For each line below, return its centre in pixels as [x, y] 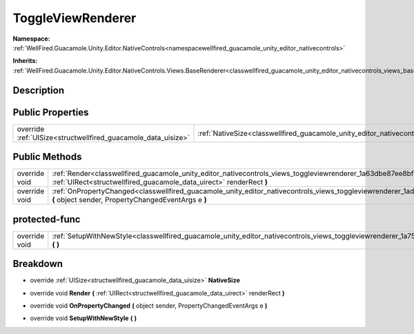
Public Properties [51, 112]
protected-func [47, 219]
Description [39, 90]
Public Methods [47, 157]
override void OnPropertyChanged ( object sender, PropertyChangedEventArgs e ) [149, 305]
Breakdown [38, 264]
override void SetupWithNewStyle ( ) [83, 318]
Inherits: [25, 61]
